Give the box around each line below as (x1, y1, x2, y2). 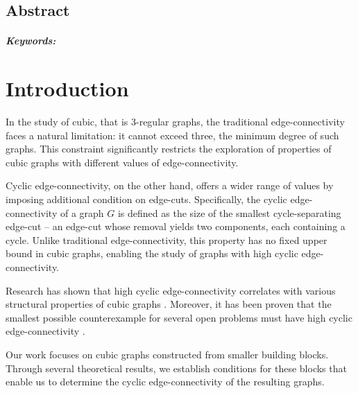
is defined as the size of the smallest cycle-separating (117, 205, 341, 220)
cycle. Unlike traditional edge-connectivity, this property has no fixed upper (6, 232, 327, 247)
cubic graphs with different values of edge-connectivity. (6, 155, 239, 169)
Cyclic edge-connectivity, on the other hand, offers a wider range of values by (6, 178, 334, 193)
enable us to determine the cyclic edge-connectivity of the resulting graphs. (6, 374, 325, 389)
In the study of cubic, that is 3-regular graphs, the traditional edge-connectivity (6, 114, 345, 129)
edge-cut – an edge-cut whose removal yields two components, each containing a (6, 219, 346, 234)
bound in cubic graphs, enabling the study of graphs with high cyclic (6, 246, 298, 261)
